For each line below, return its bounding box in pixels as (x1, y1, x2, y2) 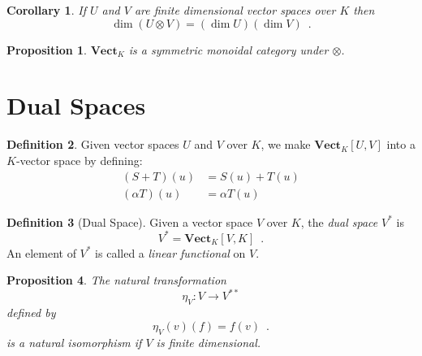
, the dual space (300, 213, 378, 230)
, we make (261, 136, 311, 153)
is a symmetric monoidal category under (128, 41, 329, 58)
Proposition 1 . (6, 41, 87, 58)
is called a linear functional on (95, 244, 246, 261)
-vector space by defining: (15, 151, 143, 168)
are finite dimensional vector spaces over (134, 2, 336, 18)
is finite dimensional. (156, 333, 261, 350)
